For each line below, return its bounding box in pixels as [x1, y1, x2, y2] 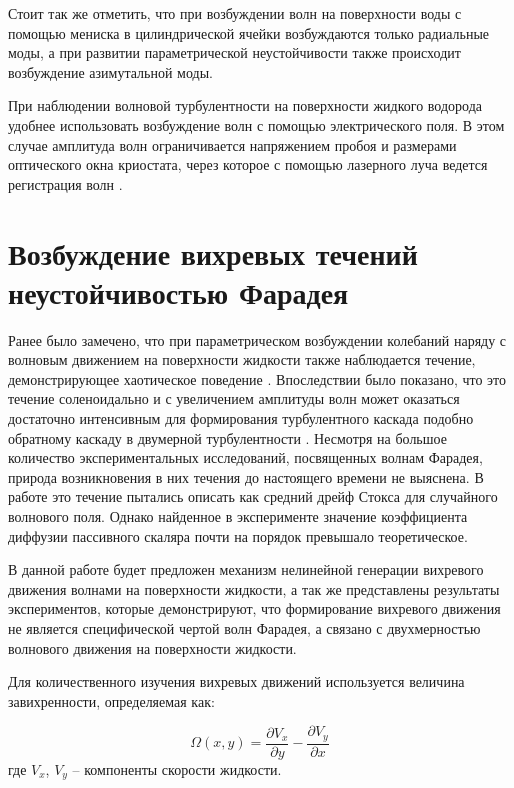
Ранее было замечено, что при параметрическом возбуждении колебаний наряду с [8, 329, 507, 350]
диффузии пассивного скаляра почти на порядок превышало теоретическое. [8, 525, 468, 546]
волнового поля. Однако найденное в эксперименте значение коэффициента [8, 506, 468, 526]
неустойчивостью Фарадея [8, 271, 349, 312]
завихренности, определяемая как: [8, 690, 215, 711]
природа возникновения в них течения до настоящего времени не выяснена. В [8, 466, 484, 487]
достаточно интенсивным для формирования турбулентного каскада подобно [8, 408, 474, 429]
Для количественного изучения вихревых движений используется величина [8, 671, 465, 692]
